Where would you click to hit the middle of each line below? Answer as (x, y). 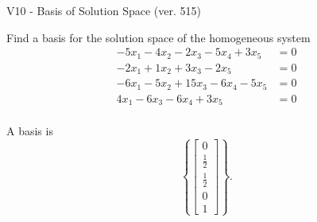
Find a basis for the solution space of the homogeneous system (158, 37)
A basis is (30, 131)
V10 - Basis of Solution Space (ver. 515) (104, 10)
